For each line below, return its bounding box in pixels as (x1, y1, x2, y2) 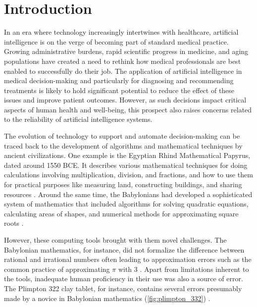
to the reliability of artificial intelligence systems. (4, 114, 153, 124)
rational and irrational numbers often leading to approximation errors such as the (4, 254, 252, 264)
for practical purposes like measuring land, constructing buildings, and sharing (4, 179, 242, 190)
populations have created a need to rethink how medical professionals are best (4, 55, 241, 66)
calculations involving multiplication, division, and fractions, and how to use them (4, 169, 253, 180)
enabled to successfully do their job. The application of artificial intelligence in (4, 65, 242, 76)
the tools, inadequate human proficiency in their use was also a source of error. (4, 273, 243, 284)
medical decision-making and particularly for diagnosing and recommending (4, 75, 234, 86)
